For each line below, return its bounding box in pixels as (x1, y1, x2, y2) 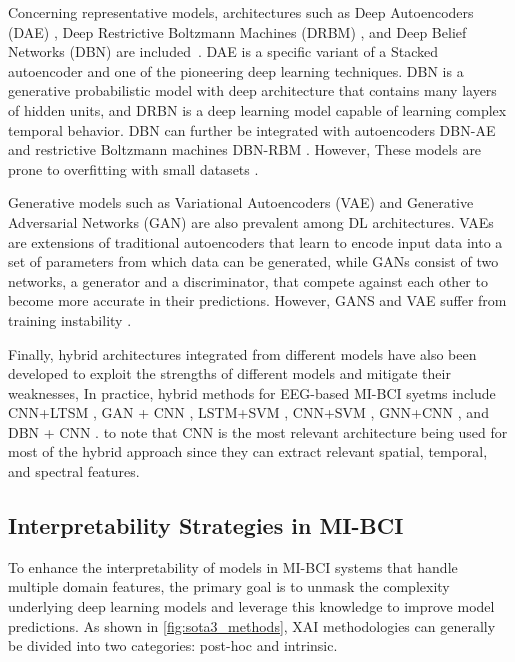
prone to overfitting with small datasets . (8, 158, 259, 179)
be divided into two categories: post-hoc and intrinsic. (8, 635, 338, 656)
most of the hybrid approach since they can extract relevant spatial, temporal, (8, 441, 488, 462)
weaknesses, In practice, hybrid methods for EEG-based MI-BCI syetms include (8, 382, 496, 403)
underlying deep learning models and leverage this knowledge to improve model (8, 596, 495, 617)
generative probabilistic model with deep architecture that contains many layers (8, 80, 497, 101)
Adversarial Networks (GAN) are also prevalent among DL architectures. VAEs (8, 211, 494, 232)
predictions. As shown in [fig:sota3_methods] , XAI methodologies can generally (8, 615, 496, 636)
